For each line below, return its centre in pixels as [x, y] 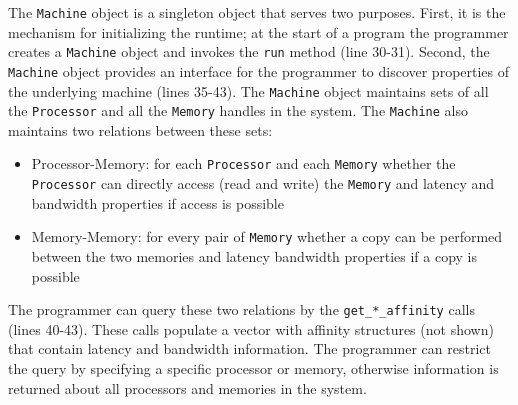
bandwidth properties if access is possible [157, 202]
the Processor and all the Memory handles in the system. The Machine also [238, 110]
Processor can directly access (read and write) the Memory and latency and [263, 183]
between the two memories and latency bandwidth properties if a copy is [254, 256]
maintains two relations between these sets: [140, 129]
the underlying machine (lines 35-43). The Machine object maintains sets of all [248, 90]
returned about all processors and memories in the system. [187, 387]
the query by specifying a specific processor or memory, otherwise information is [253, 368]
